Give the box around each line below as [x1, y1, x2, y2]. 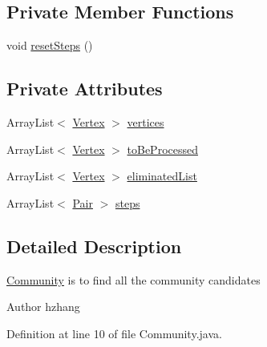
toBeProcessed [127, 140, 198, 157]
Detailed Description [6, 233, 182, 258]
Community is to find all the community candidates [6, 271, 261, 288]
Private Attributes [6, 76, 163, 101]
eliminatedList [127, 167, 197, 184]
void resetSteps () [6, 37, 93, 54]
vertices [127, 114, 164, 130]
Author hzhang [6, 298, 80, 315]
